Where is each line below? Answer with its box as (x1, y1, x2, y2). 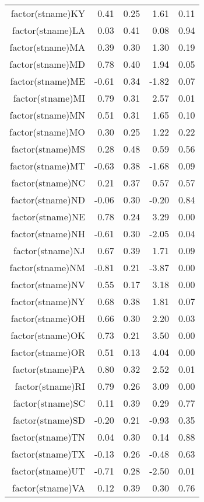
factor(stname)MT (9, 159, 85, 172)
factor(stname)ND (10, 193, 85, 206)
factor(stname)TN (11, 430, 85, 444)
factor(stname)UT (11, 464, 85, 477)
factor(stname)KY (10, 6, 85, 20)
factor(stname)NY (11, 295, 85, 308)
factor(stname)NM (9, 261, 85, 274)
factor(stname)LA (12, 23, 85, 37)
